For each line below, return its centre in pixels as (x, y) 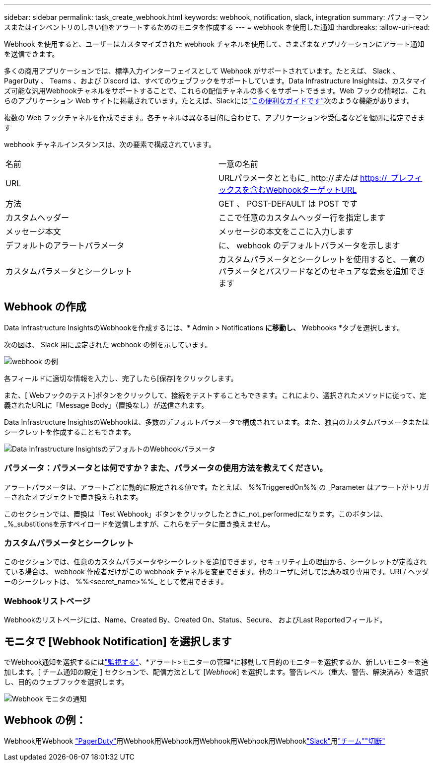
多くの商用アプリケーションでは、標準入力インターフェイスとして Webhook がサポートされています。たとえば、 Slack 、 (202, 71)
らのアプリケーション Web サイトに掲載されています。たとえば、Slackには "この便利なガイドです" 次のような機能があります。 (209, 101)
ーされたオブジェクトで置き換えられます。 (73, 497)
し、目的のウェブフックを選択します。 (66, 682)
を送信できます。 (32, 54)
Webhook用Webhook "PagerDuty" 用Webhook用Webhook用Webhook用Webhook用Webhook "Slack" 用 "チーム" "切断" (195, 741)
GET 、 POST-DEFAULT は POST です (288, 204)
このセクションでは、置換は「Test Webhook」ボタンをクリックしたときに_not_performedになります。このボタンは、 (196, 514)
